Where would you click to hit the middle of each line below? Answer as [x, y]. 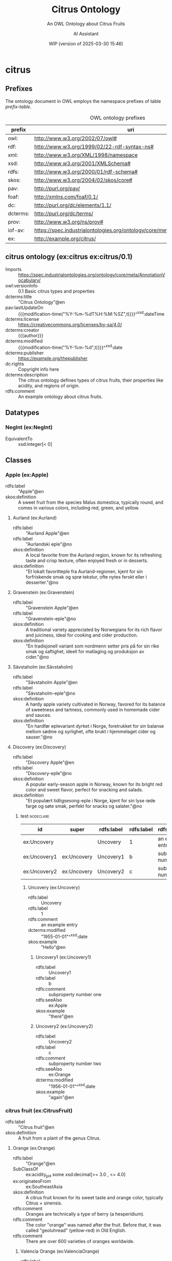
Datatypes [22, 413]
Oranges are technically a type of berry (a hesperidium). [85, 1214]
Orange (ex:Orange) [34, 1148]
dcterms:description [27, 374]
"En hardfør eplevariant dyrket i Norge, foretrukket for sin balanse [95, 726]
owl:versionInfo [21, 285]
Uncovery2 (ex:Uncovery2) [64, 1026]
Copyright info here [39, 369]
